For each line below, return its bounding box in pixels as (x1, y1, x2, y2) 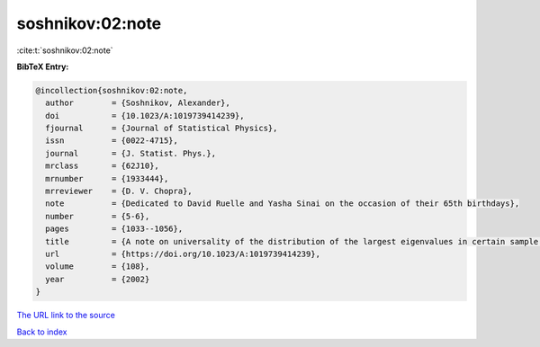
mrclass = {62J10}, (45, 161, 159, 171)
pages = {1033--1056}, (45, 224, 184, 234)
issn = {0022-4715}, (45, 136, 179, 146)
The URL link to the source (16, 310, 116, 321)
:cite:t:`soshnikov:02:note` (16, 45, 113, 56)
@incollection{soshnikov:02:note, (35, 85, 188, 95)
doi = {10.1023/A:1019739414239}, (45, 111, 245, 120)
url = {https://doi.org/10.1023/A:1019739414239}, (45, 249, 321, 259)
